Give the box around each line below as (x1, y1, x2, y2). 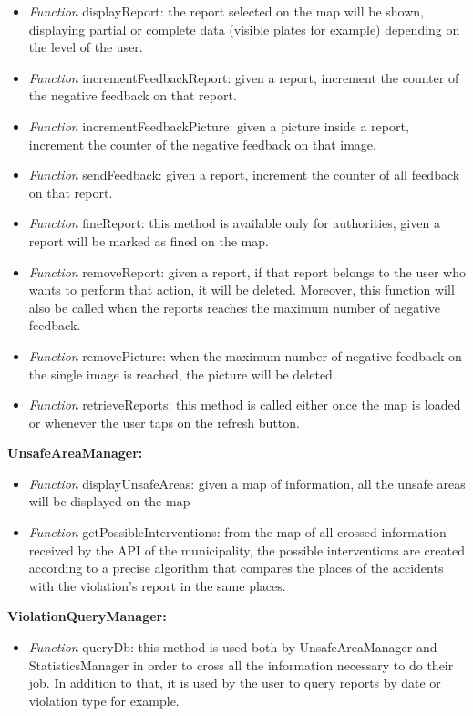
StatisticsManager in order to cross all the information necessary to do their (28, 655, 454, 674)
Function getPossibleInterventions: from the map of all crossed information (28, 523, 447, 542)
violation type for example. (28, 690, 180, 710)
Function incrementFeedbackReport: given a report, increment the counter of (28, 67, 459, 87)
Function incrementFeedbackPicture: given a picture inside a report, (28, 116, 409, 135)
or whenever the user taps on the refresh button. (28, 412, 300, 431)
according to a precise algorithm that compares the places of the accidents (28, 558, 444, 577)
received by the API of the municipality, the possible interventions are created (28, 540, 465, 559)
